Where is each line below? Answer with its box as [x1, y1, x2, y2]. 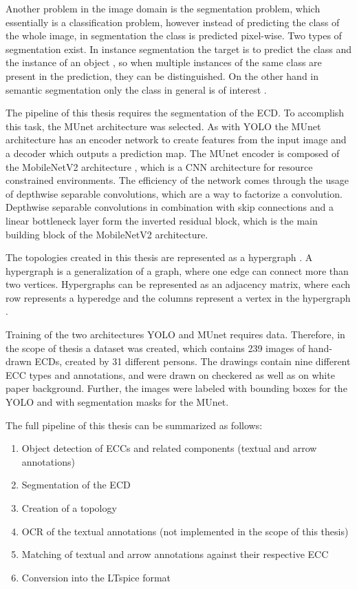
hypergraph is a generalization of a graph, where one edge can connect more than [6, 263, 349, 278]
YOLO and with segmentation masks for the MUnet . [6, 395, 229, 409]
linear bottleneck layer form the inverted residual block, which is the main [6, 213, 318, 227]
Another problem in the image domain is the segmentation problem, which [6, 1, 321, 15]
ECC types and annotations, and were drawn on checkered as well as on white [6, 367, 335, 382]
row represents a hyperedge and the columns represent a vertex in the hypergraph [6, 290, 351, 304]
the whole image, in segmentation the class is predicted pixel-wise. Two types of [6, 28, 342, 43]
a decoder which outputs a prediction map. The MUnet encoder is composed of [6, 145, 340, 160]
